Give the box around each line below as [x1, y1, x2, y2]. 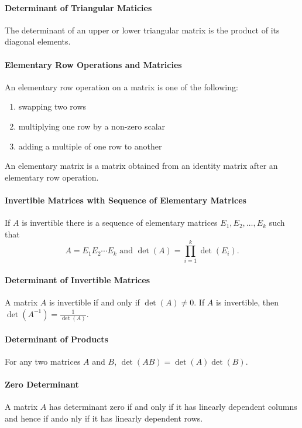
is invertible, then [216, 296, 279, 308]
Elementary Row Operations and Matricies [5, 58, 182, 70]
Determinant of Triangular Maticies [5, 1, 152, 13]
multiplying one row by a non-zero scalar [18, 120, 166, 132]
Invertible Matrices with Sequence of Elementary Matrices [5, 193, 246, 206]
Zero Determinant [5, 378, 79, 390]
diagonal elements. [5, 35, 71, 47]
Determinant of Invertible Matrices [5, 274, 150, 286]
